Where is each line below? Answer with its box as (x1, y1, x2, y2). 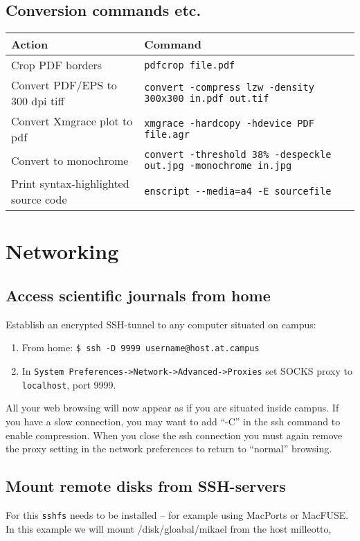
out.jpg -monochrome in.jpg (144, 160, 292, 172)
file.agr (144, 129, 190, 141)
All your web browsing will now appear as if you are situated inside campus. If (6, 400, 339, 415)
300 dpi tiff (11, 93, 64, 109)
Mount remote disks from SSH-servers (6, 475, 286, 497)
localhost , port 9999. (21, 377, 116, 391)
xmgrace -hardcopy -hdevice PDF (144, 118, 314, 130)
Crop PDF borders (11, 57, 102, 73)
